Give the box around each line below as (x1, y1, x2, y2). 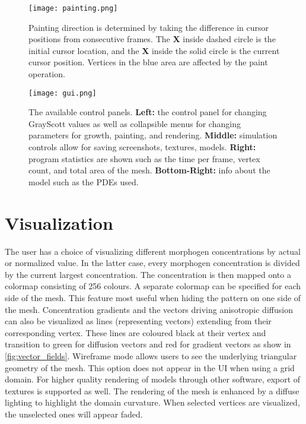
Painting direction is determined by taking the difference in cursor (28, 21, 269, 33)
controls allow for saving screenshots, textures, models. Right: (28, 141, 256, 153)
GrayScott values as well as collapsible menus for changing (28, 117, 241, 129)
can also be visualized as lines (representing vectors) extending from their (5, 315, 272, 327)
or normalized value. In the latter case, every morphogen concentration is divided (5, 257, 300, 269)
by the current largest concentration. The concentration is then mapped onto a (5, 268, 291, 280)
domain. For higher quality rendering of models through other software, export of (5, 373, 301, 385)
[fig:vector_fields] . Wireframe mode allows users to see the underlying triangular (5, 349, 297, 362)
